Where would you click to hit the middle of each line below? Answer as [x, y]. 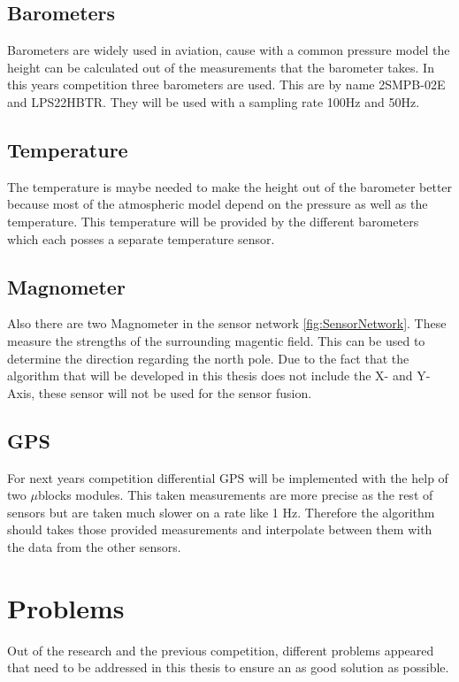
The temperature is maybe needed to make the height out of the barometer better [230, 186]
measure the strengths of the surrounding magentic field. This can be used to [216, 340]
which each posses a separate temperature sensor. [141, 238]
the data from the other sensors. [94, 546]
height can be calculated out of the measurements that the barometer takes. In [221, 67]
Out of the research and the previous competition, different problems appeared [221, 650]
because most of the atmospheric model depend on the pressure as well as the [218, 204]
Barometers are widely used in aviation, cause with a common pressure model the [229, 50]
